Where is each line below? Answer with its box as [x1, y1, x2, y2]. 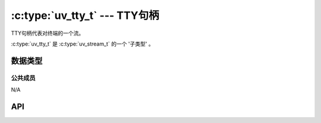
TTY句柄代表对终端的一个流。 [11, 30, 84, 37]
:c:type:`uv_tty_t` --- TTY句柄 [11, 9, 160, 22]
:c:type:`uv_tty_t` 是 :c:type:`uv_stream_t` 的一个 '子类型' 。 [11, 40, 154, 47]
